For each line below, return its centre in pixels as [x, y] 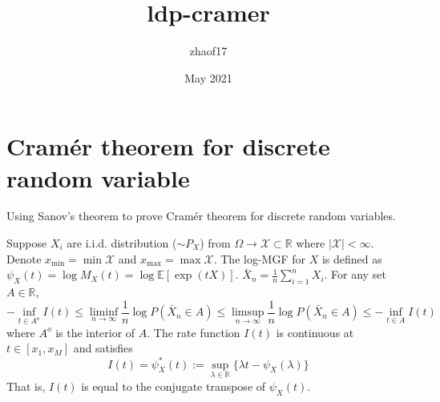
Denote [24, 258]
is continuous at [315, 332]
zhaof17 [208, 51]
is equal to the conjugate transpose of [174, 386]
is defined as [352, 258]
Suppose [27, 243]
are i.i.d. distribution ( [122, 243]
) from [215, 243]
